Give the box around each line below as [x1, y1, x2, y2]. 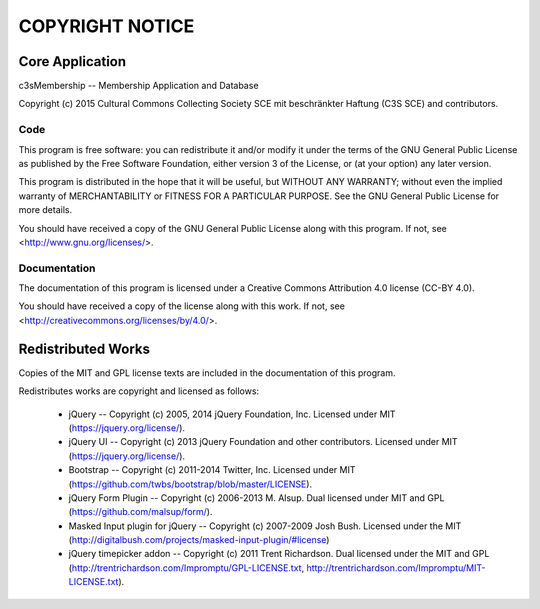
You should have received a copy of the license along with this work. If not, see [18, 300, 345, 312]
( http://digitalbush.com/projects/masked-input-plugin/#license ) [68, 534, 330, 546]
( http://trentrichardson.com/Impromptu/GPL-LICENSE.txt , [68, 561, 305, 574]
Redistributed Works [18, 340, 150, 357]
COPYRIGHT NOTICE [18, 15, 195, 37]
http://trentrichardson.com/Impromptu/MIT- [306, 561, 486, 574]
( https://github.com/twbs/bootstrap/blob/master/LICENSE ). [68, 478, 313, 490]
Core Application [18, 53, 127, 70]
